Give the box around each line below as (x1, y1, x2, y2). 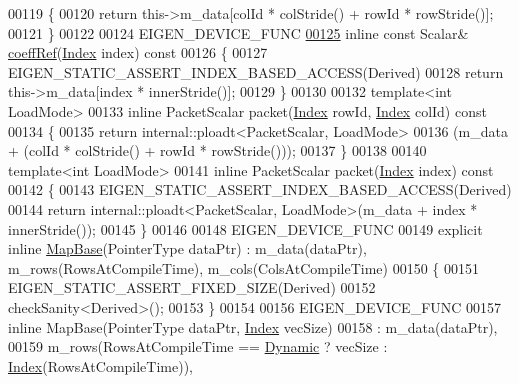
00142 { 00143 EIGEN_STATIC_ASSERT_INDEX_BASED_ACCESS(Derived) (8, 179, 512, 200)
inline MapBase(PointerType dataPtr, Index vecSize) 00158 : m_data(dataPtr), (8, 316, 498, 337)
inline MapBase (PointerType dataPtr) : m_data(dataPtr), (8, 238, 367, 259)
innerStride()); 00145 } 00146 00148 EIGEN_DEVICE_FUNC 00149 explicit (8, 218, 483, 239)
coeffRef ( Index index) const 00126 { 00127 (8, 42, 268, 63)
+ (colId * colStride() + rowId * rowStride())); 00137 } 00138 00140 (8, 140, 427, 161)
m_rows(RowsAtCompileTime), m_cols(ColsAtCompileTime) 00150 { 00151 (8, 257, 480, 278)
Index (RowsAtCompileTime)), (8, 355, 193, 376)
